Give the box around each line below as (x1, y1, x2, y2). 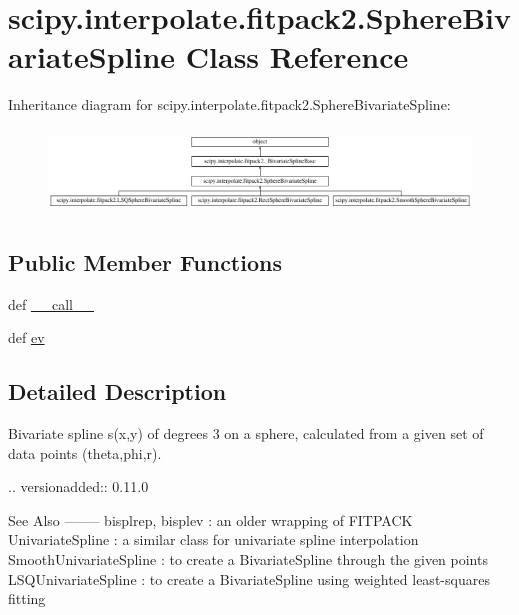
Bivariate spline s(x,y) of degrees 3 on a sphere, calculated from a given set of (8, 423, 484, 444)
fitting (8, 588, 46, 609)
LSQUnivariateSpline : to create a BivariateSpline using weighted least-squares (8, 568, 490, 589)
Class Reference (185, 36, 409, 77)
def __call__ (8, 293, 94, 314)
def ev (8, 327, 45, 348)
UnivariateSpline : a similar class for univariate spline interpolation (8, 529, 419, 550)
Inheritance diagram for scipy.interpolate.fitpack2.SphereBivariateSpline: (8, 94, 451, 115)
